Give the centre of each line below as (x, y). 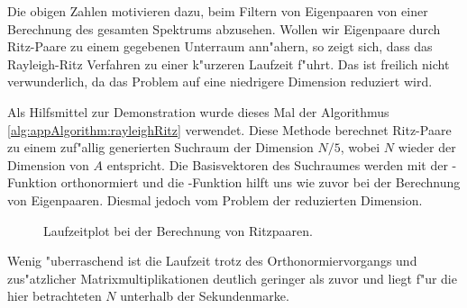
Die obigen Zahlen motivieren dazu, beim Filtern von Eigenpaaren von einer (218, 11)
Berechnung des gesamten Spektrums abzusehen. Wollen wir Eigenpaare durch (224, 28)
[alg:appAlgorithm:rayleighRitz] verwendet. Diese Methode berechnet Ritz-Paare (229, 129)
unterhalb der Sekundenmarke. (205, 296)
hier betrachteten (55, 296)
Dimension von (48, 164)
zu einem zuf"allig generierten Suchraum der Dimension (160, 147)
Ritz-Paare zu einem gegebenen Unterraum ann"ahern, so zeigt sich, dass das (220, 46)
